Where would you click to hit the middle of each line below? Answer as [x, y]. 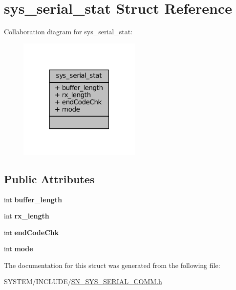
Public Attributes [49, 179]
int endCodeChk [32, 232]
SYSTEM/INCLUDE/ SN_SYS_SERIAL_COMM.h [83, 281]
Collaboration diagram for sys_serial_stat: [68, 32]
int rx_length [27, 216]
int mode [19, 249]
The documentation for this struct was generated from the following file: [112, 265]
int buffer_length [33, 199]
